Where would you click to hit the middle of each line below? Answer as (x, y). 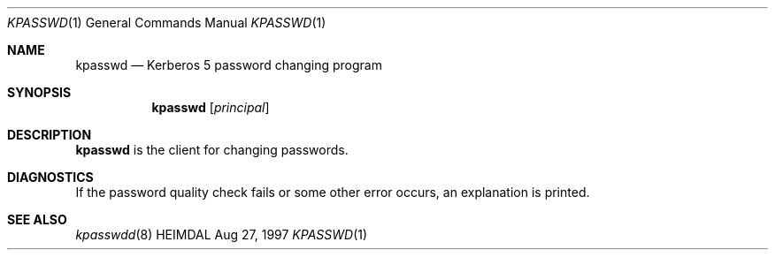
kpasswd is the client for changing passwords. (212, 150)
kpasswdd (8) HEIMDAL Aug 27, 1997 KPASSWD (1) (222, 234)
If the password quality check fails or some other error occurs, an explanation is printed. (333, 192)
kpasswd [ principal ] (211, 107)
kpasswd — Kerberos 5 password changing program (229, 65)
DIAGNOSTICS (50, 177)
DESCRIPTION (50, 135)
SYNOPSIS (39, 92)
